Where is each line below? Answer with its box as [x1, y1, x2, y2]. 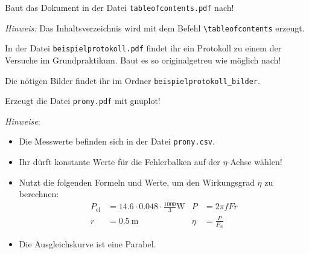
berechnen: [19, 187, 59, 200]
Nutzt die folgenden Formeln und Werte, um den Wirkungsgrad [19, 175, 255, 188]
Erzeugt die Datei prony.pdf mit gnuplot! [5, 94, 161, 107]
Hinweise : [5, 114, 40, 127]
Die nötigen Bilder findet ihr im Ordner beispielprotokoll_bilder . [5, 74, 260, 86]
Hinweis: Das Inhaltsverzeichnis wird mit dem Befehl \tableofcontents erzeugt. [5, 21, 305, 34]
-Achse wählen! [227, 155, 282, 168]
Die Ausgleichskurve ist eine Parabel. [19, 238, 156, 250]
